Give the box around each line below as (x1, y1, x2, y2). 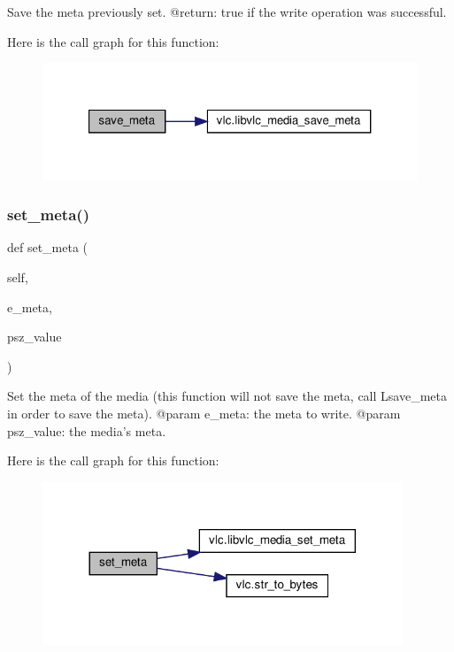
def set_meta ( (7, 238, 88, 257)
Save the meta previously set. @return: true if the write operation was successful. (7, 3, 447, 20)
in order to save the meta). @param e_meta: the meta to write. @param (7, 404, 401, 423)
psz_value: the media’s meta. (7, 421, 166, 440)
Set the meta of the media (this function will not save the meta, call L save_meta (7, 387, 447, 405)
